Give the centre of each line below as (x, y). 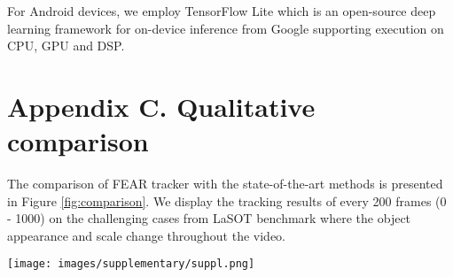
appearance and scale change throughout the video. (147, 235)
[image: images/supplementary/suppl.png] (131, 264)
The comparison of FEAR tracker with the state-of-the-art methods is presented (225, 184)
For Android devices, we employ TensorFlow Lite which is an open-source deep (222, 11)
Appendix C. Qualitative (161, 106)
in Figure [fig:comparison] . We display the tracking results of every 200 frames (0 (227, 200)
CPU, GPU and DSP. (66, 46)
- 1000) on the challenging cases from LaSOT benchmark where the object (209, 218)
